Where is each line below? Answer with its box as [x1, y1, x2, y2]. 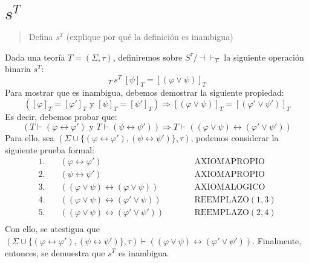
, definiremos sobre [112, 50, 183, 63]
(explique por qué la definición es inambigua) [66, 30, 233, 43]
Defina [28, 30, 53, 43]
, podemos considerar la [190, 131, 279, 144]
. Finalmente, [252, 234, 302, 247]
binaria [5, 62, 31, 75]
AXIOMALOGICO [194, 183, 265, 192]
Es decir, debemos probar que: [5, 110, 117, 123]
